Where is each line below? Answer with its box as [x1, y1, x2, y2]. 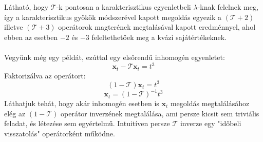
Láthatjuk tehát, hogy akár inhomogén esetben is [4, 98, 159, 109]
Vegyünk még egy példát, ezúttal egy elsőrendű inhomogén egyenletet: [4, 51, 225, 62]
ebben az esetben [4, 31, 58, 42]
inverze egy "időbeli [180, 118, 241, 129]
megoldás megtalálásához [170, 98, 250, 109]
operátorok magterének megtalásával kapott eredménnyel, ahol [58, 22, 256, 32]
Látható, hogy [4, 2, 49, 12]
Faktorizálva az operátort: [4, 70, 86, 80]
